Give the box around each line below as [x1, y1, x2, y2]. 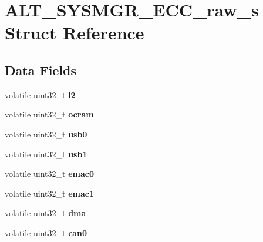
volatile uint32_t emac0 [5, 167, 94, 180]
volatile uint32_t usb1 [5, 147, 87, 160]
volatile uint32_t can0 [5, 226, 87, 238]
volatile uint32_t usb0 [5, 127, 87, 140]
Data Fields [5, 60, 77, 79]
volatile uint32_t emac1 [5, 187, 94, 199]
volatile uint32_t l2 [5, 88, 76, 100]
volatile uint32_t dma [5, 207, 86, 219]
